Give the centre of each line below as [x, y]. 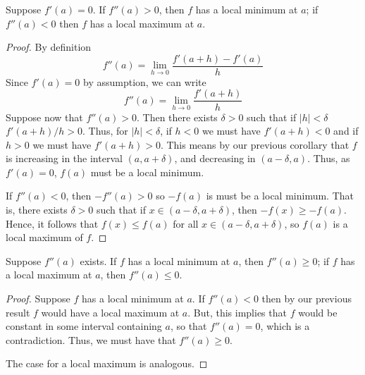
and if [346, 131]
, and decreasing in [215, 158]
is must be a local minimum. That [280, 196]
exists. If [98, 260]
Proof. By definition [49, 47]
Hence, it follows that [52, 223]
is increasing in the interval [64, 158]
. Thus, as [329, 158]
